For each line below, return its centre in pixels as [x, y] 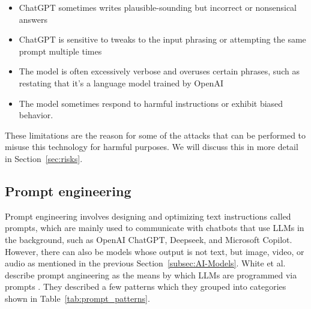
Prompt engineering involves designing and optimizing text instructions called [148, 216]
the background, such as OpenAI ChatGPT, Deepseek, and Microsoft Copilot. [149, 239]
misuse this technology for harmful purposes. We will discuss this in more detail [152, 147]
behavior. [36, 115]
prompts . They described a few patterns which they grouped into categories [146, 286]
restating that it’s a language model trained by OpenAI [121, 82]
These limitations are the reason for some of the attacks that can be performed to [155, 135]
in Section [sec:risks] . [44, 158]
